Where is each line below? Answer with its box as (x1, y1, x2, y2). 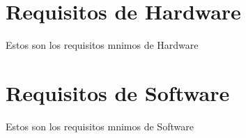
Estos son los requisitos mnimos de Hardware (6, 38, 199, 52)
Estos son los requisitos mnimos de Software (6, 118, 194, 133)
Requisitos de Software (6, 78, 230, 107)
